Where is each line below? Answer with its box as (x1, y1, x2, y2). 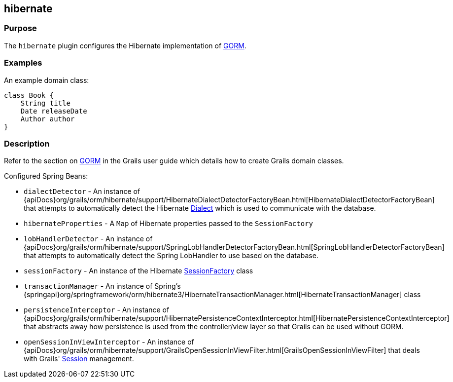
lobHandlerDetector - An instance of (24, 234, 153, 243)
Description (4, 138, 50, 149)
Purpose (4, 23, 37, 34)
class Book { (4, 91, 54, 99)
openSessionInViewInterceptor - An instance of (24, 338, 194, 346)
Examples (4, 58, 42, 68)
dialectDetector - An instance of (24, 187, 140, 196)
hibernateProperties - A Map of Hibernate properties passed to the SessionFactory (24, 219, 313, 228)
